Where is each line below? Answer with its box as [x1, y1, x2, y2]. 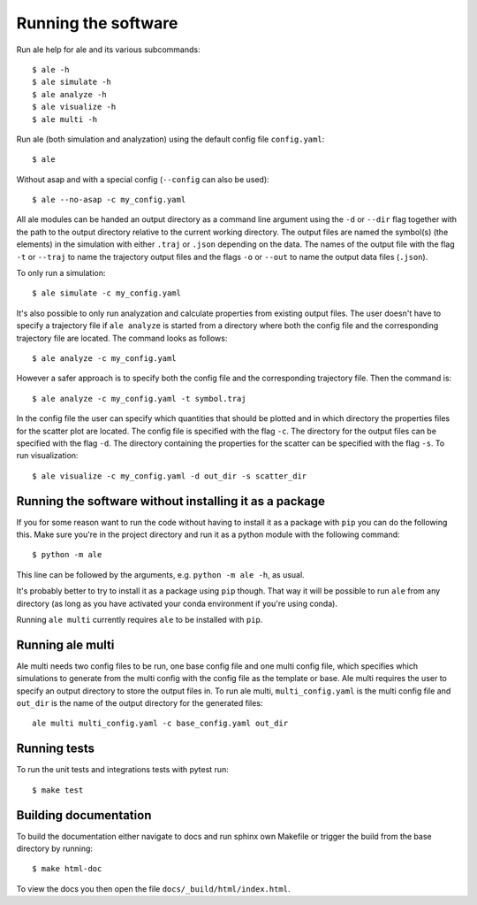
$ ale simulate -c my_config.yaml [32, 288, 181, 298]
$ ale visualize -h [32, 102, 117, 112]
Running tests [16, 741, 95, 756]
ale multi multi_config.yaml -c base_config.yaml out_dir [32, 718, 289, 729]
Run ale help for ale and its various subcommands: [16, 44, 201, 55]
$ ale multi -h [32, 114, 98, 124]
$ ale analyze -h [32, 89, 107, 99]
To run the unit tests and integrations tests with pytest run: [16, 764, 229, 775]
